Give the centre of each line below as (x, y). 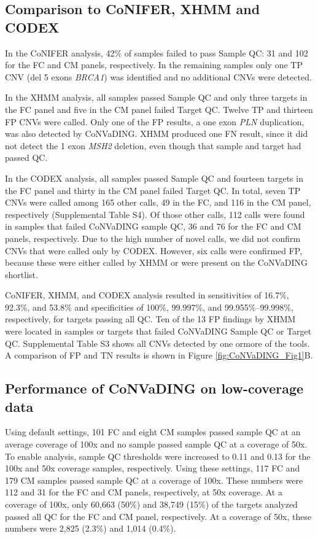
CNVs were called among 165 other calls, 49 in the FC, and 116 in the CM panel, (158, 202)
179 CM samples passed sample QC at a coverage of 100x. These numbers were (154, 480)
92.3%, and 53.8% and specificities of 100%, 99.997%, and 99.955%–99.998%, (149, 307)
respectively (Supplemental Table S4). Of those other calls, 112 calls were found (155, 214)
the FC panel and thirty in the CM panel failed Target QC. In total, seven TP (153, 190)
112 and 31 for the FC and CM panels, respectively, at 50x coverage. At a (144, 492)
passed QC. (26, 157)
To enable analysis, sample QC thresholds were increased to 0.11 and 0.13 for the (158, 456)
